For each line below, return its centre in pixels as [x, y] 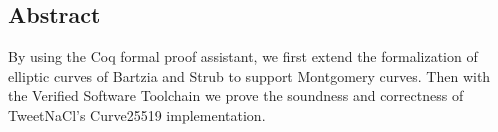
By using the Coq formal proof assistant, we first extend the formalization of [243, 56]
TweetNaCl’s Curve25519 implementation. [137, 114]
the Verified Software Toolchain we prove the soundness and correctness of [236, 95]
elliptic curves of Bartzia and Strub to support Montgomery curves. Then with [249, 75]
